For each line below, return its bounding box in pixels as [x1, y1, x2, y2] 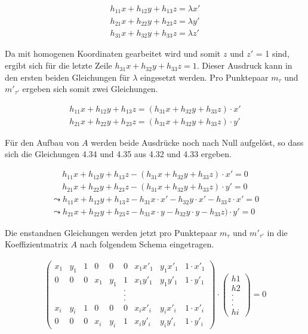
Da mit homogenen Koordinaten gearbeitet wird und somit [5, 47, 221, 60]
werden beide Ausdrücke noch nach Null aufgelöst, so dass [91, 136, 304, 148]
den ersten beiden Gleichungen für [5, 71, 130, 83]
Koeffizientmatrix [5, 238, 68, 250]
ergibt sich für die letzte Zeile [5, 59, 112, 72]
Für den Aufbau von [5, 136, 79, 148]
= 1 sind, [255, 47, 289, 60]
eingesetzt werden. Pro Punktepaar [140, 71, 269, 83]
